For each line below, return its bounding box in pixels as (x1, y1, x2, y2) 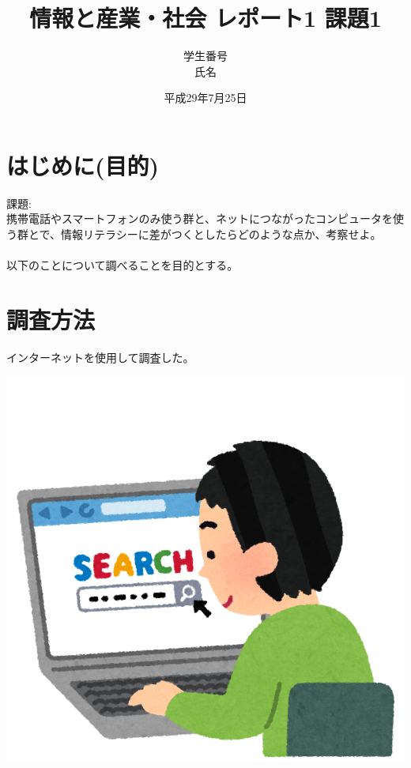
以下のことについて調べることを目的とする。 (6, 257, 239, 273)
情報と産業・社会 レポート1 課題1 (29, 2, 382, 34)
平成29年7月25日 (164, 89, 247, 106)
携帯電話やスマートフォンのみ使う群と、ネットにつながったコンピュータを (6, 210, 394, 227)
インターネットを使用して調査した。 (6, 348, 194, 365)
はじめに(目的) (6, 149, 160, 181)
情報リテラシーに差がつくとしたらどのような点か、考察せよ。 (61, 226, 382, 243)
